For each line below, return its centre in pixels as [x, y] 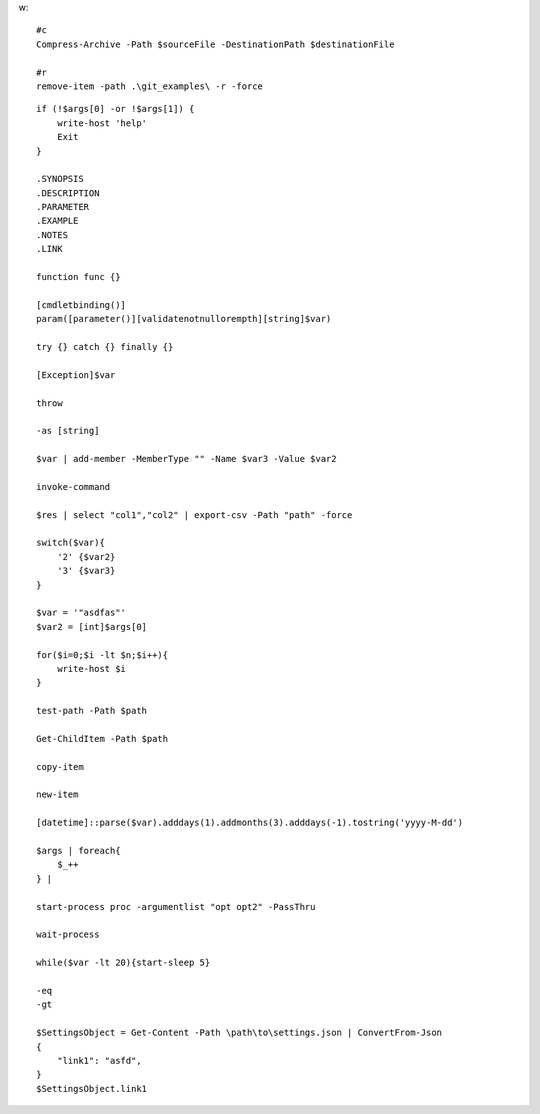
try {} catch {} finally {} [105, 346]
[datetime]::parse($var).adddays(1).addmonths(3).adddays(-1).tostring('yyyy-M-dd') [250, 823]
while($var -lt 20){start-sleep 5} [123, 963]
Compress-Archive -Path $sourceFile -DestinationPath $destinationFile [215, 44]
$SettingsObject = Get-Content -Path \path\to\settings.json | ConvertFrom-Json [239, 1033]
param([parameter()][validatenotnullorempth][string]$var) [184, 319]
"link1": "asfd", [99, 1060]
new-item [57, 794]
